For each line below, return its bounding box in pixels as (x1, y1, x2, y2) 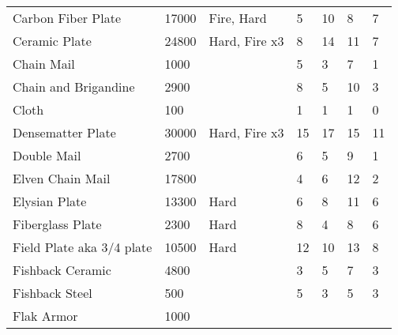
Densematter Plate (13, 123, 116, 141)
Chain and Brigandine (13, 77, 135, 96)
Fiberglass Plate (13, 215, 102, 233)
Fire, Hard (208, 9, 267, 27)
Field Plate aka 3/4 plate (13, 238, 152, 256)
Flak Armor (13, 307, 78, 325)
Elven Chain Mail (13, 169, 111, 187)
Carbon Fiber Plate (13, 9, 122, 27)
